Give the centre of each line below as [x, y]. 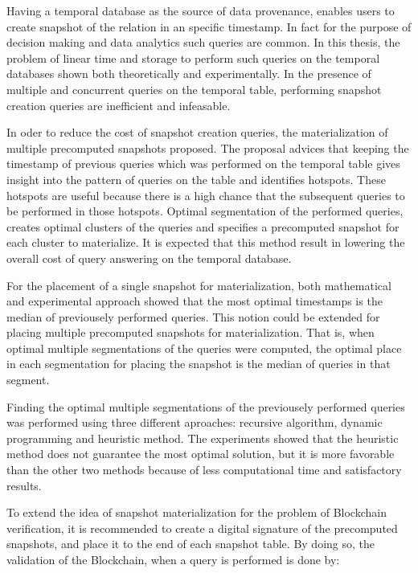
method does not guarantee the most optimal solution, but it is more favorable [201, 454]
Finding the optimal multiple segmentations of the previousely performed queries [206, 406]
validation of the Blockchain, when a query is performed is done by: [173, 559]
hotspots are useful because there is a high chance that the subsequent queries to [206, 195]
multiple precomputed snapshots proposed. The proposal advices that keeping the [208, 147]
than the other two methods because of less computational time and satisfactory [204, 470]
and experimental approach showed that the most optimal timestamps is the [195, 301]
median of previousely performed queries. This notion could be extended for [193, 316]
